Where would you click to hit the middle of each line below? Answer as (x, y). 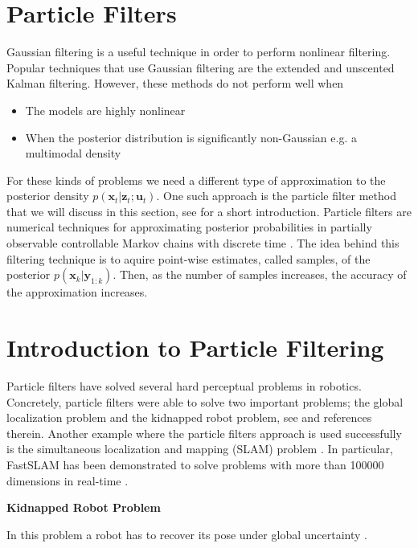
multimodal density (73, 153)
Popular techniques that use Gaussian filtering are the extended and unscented (201, 67)
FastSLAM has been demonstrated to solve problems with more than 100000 (195, 464)
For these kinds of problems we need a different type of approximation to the (196, 180)
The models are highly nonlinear (105, 110)
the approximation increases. (77, 292)
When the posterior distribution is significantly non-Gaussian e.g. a (191, 137)
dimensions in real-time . (68, 480)
